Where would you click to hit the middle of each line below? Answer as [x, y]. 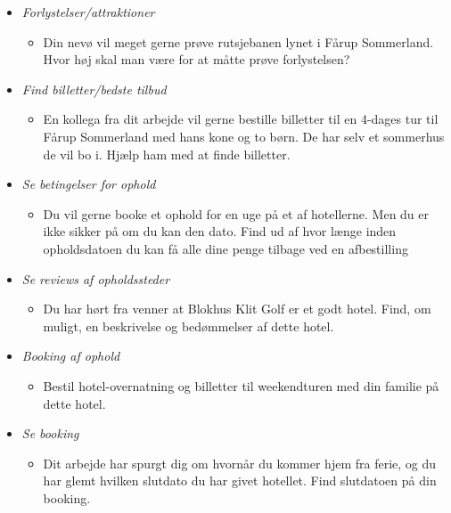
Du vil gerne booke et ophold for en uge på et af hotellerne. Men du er [236, 213]
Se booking [50, 433]
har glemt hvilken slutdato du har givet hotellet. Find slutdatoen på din [240, 480]
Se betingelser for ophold [89, 184]
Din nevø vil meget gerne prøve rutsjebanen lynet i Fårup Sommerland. [238, 41]
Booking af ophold [71, 356]
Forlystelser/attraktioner [88, 12]
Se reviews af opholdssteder [96, 278]
